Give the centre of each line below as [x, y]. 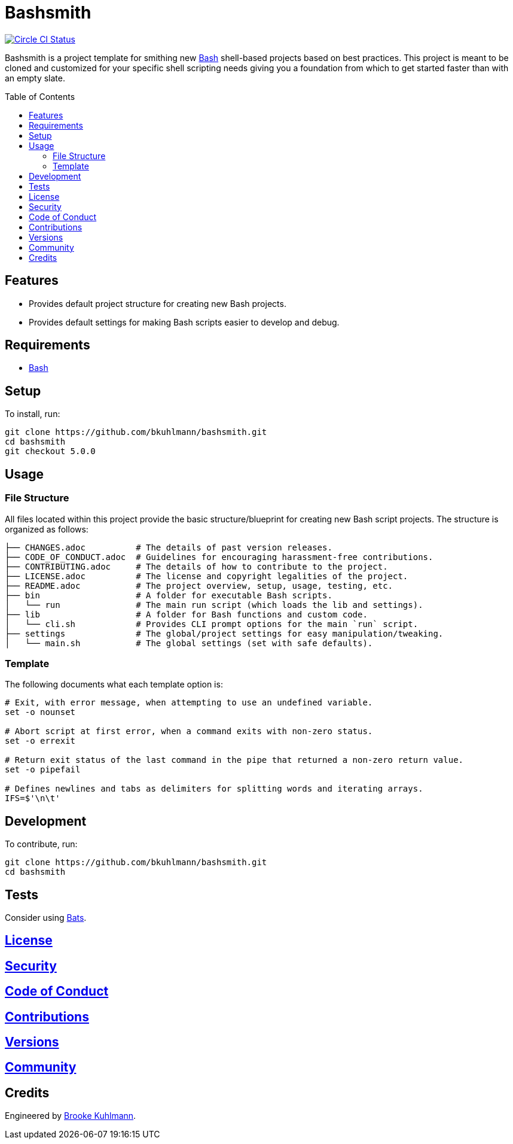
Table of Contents [40, 96]
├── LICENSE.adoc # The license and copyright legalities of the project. [207, 576]
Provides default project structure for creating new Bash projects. [158, 303]
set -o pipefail [43, 770]
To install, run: [33, 414]
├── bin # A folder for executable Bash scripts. [169, 595]
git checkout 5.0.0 [50, 451]
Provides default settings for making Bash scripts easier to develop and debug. [184, 322]
